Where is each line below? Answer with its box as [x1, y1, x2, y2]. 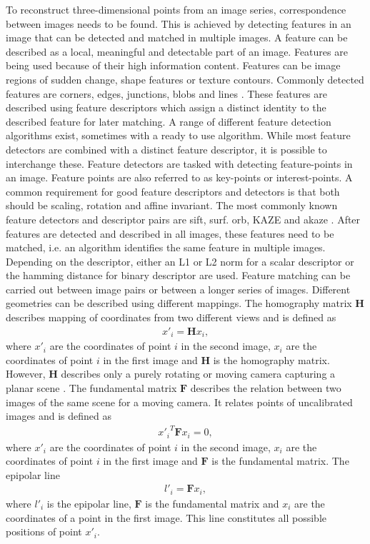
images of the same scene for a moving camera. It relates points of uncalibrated [6, 394, 353, 409]
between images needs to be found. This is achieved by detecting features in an [6, 16, 351, 31]
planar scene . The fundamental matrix [6, 380, 177, 395]
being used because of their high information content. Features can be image [6, 58, 341, 73]
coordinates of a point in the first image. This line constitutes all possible [6, 510, 327, 525]
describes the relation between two [190, 380, 341, 395]
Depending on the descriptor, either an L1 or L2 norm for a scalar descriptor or [6, 253, 354, 268]
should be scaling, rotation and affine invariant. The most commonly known [6, 198, 338, 213]
